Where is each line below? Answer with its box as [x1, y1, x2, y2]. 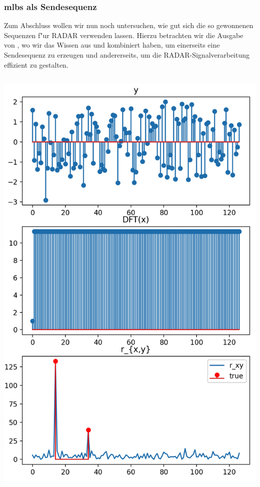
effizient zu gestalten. [4, 59, 68, 70]
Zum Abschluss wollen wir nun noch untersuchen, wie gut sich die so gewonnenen [4, 20, 253, 31]
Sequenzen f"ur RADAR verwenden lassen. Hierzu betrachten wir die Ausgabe [4, 30, 243, 40]
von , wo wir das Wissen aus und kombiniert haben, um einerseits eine [4, 40, 220, 50]
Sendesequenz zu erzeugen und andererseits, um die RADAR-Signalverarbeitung [4, 50, 250, 60]
